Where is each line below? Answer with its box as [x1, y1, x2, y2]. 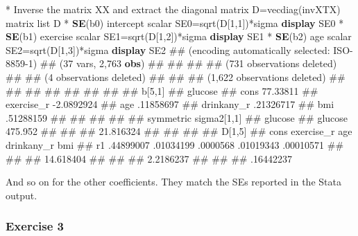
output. [6, 188, 37, 202]
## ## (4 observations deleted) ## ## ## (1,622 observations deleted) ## [6, 69, 346, 84]
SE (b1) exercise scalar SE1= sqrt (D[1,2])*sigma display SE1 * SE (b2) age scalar [6, 29, 352, 44]
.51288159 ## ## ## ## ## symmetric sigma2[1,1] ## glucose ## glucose [6, 110, 348, 125]
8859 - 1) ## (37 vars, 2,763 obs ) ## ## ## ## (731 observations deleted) [6, 56, 337, 71]
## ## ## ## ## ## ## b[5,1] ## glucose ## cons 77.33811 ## [6, 83, 318, 98]
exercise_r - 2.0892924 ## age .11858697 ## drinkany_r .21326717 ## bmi [6, 97, 334, 111]
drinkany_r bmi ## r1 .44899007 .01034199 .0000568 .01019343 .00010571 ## [6, 137, 344, 152]
